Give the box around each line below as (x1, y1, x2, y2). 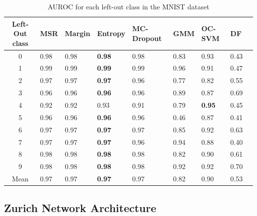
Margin (65, 28, 90, 39)
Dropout (132, 33, 162, 43)
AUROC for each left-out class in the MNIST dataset (47, 1, 210, 11)
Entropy (97, 28, 126, 39)
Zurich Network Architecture (4, 200, 157, 215)
